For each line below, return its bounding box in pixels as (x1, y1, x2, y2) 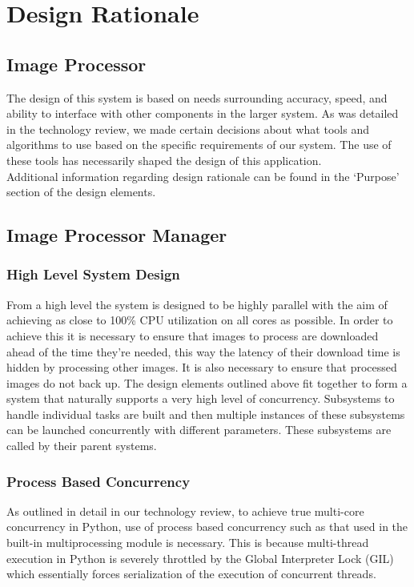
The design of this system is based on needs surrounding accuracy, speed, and (6, 89, 388, 106)
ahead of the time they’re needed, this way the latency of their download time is (6, 343, 400, 360)
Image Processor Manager (6, 223, 227, 247)
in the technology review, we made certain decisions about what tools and (6, 120, 369, 137)
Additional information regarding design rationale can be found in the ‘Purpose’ (6, 167, 400, 184)
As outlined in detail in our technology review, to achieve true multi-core (6, 502, 364, 519)
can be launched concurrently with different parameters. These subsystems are (6, 421, 392, 438)
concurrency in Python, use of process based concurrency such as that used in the (6, 518, 408, 535)
